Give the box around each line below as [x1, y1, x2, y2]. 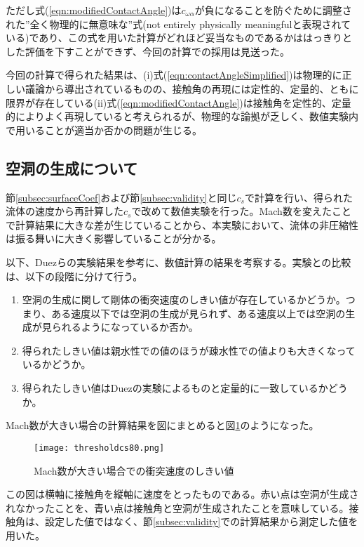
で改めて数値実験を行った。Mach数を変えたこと [131, 204, 351, 218]
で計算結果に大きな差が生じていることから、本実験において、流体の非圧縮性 [6, 217, 358, 232]
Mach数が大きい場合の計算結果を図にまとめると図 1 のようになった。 [6, 418, 319, 433]
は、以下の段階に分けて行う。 [6, 268, 143, 283]
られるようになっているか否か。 [51, 319, 198, 334]
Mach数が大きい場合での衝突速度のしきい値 [34, 463, 234, 477]
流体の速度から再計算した [6, 204, 123, 218]
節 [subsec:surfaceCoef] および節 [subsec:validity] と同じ [6, 190, 237, 204]
